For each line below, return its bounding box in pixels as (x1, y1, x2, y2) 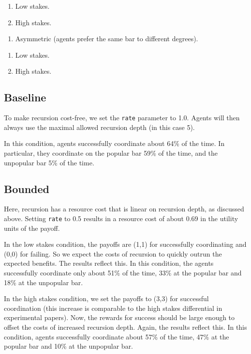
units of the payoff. (4, 223, 60, 233)
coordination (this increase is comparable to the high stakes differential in (4, 303, 222, 313)
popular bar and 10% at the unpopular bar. (4, 341, 133, 351)
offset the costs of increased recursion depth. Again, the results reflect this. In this (4, 322, 247, 332)
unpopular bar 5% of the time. (4, 157, 94, 167)
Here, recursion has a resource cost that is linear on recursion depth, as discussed (4, 204, 244, 214)
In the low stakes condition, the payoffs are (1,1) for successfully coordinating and (4, 239, 247, 249)
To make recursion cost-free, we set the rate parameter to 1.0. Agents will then (4, 113, 240, 123)
